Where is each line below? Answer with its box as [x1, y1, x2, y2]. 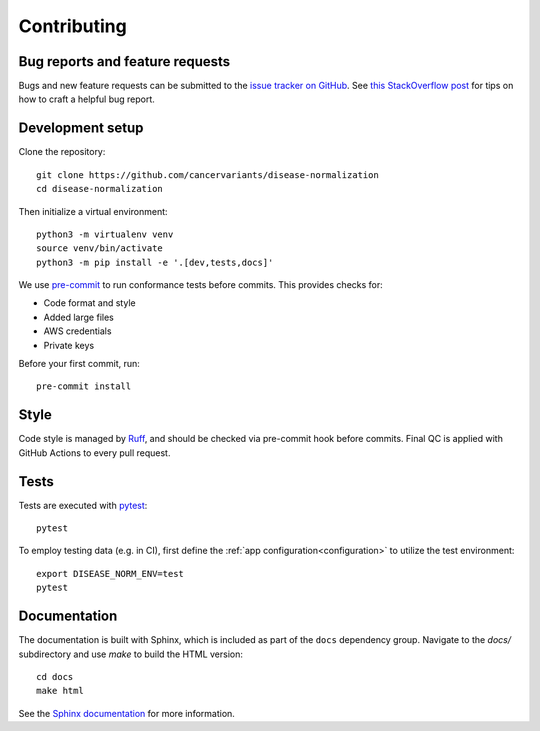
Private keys [43, 339, 95, 351]
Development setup [18, 120, 144, 137]
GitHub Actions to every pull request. [18, 446, 171, 459]
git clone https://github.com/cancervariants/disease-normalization [36, 169, 379, 180]
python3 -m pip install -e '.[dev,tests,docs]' [36, 256, 274, 268]
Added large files [43, 311, 114, 323]
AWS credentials [43, 325, 112, 337]
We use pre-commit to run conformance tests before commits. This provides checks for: [18, 279, 384, 291]
